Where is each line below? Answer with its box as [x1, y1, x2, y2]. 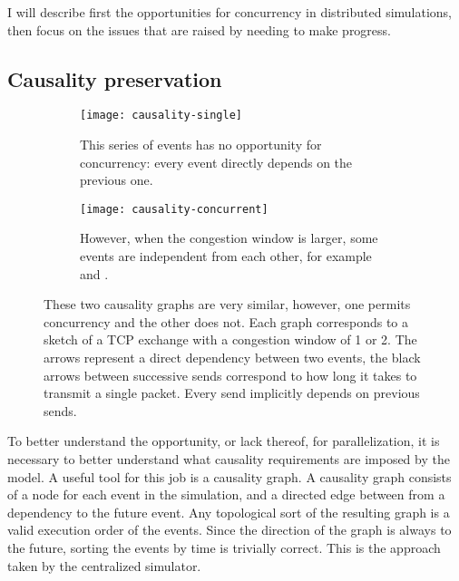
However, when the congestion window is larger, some [80, 228, 378, 247]
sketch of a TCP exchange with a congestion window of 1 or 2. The [44, 330, 417, 349]
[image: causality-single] [80, 109, 242, 122]
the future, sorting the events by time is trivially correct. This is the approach [7, 537, 441, 557]
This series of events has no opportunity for [80, 135, 322, 154]
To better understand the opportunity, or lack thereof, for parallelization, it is [7, 431, 440, 450]
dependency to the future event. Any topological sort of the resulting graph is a [7, 502, 450, 521]
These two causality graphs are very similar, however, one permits [44, 295, 411, 314]
